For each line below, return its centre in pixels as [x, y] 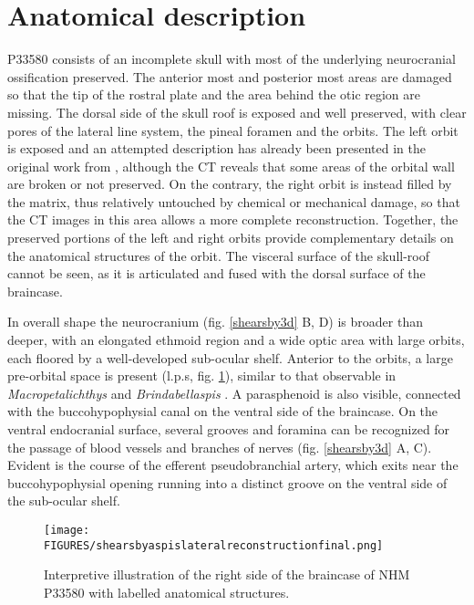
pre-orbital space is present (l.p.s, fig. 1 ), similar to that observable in [202, 376]
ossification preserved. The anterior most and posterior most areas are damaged [230, 76]
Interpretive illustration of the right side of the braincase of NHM [227, 574]
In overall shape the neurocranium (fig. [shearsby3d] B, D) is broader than [215, 322]
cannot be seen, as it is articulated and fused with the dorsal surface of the [216, 273]
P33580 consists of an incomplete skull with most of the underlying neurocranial [232, 59]
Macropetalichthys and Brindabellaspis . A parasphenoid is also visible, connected [234, 393]
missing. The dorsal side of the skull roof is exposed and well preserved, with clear [237, 112]
